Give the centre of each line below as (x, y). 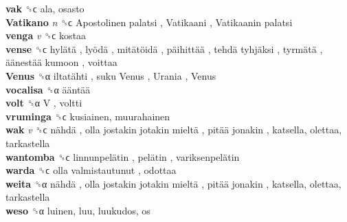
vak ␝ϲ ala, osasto (45, 8)
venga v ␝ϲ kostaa (46, 35)
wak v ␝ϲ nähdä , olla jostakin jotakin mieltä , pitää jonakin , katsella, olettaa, (174, 130)
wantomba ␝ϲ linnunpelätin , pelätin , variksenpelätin (123, 156)
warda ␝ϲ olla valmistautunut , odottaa (91, 170)
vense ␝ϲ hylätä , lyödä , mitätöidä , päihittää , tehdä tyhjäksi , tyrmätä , (164, 48)
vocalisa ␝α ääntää (48, 89)
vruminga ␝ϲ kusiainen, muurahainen (88, 116)
